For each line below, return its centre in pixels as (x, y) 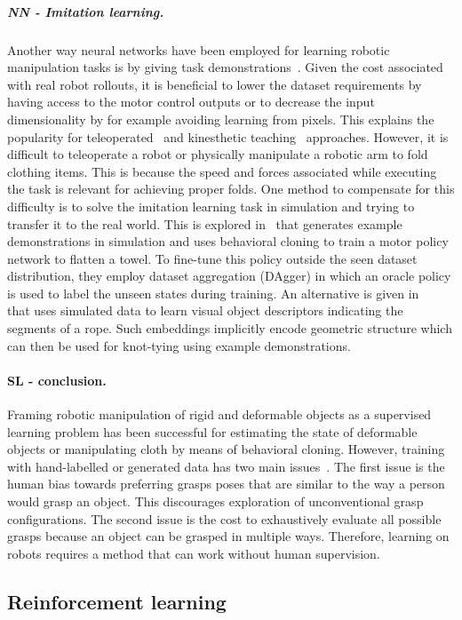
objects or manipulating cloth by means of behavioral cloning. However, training (226, 449)
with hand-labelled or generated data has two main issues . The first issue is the (226, 466)
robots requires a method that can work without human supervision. (194, 553)
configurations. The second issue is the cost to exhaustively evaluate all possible (224, 518)
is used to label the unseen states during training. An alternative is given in (213, 293)
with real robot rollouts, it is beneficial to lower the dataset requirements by (215, 84)
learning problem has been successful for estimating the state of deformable (212, 431)
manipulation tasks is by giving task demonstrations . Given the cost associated (225, 67)
